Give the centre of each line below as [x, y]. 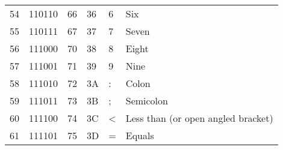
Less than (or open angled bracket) [199, 118]
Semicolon [147, 100]
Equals [140, 135]
